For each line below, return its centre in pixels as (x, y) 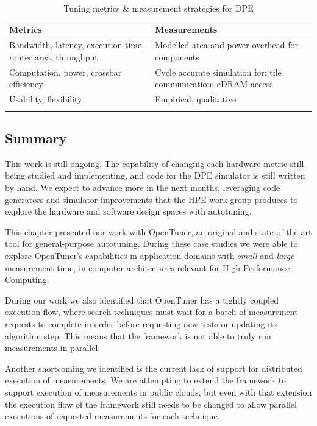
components (177, 57)
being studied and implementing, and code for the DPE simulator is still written (155, 175)
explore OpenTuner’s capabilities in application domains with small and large (150, 256)
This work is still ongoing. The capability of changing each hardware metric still (155, 163)
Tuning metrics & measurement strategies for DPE (158, 8)
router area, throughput (54, 57)
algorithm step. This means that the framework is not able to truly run (138, 335)
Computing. (27, 279)
